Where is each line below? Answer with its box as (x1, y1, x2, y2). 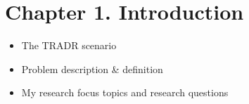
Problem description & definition (21, 61, 163, 76)
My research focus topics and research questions (21, 85, 229, 100)
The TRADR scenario (21, 38, 117, 53)
